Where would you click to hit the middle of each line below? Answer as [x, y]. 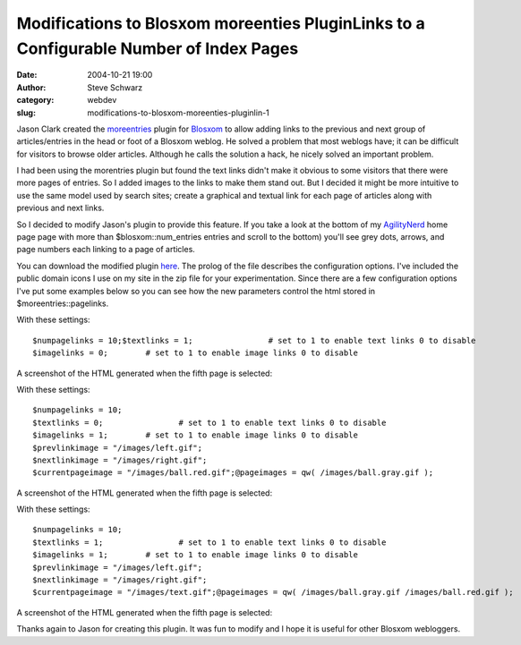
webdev [102, 100]
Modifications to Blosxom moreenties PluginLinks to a [221, 23]
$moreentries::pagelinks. [63, 303]
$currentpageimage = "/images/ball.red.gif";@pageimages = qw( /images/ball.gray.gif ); [233, 473]
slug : [26, 113]
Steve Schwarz [115, 87]
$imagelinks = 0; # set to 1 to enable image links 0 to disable [195, 353]
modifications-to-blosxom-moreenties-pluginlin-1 [179, 113]
